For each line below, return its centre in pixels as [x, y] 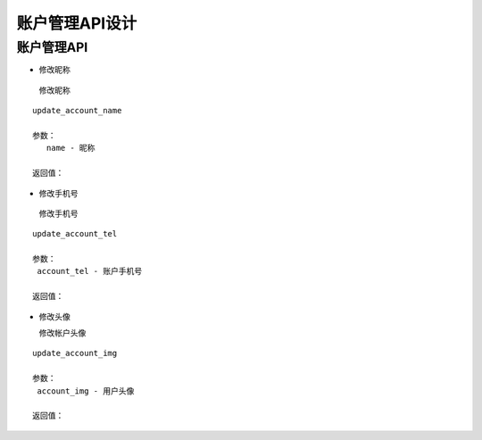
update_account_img [75, 353]
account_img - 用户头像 [86, 391]
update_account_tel [75, 234]
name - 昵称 [71, 148]
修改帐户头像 [62, 333]
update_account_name [77, 111]
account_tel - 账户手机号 [90, 271]
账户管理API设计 [77, 23]
